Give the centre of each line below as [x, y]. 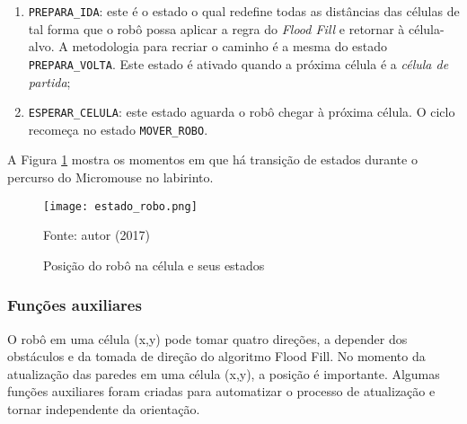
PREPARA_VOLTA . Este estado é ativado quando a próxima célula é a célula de [238, 63]
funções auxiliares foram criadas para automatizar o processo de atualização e [221, 391]
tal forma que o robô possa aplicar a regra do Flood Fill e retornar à [216, 28]
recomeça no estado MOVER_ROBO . [118, 129]
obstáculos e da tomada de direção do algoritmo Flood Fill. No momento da [216, 356]
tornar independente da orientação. [104, 409]
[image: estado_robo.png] [120, 206]
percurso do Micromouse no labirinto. [110, 177]
